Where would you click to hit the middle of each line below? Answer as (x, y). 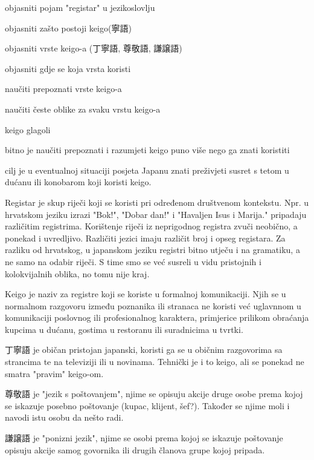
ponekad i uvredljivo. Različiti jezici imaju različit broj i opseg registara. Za (145, 238)
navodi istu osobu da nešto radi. (64, 417)
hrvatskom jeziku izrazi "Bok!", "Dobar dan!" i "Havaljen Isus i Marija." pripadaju (156, 214)
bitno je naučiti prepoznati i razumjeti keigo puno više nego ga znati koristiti (147, 150)
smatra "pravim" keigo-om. (54, 373)
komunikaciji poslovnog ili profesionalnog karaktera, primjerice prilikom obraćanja (157, 317)
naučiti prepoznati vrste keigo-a (63, 89)
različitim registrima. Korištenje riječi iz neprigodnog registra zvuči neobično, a (151, 226)
